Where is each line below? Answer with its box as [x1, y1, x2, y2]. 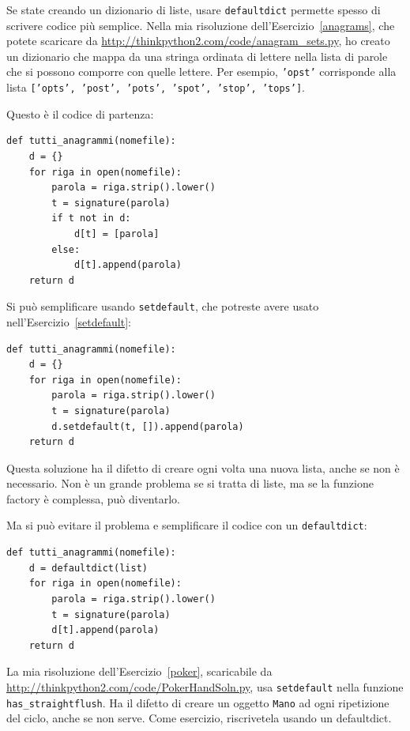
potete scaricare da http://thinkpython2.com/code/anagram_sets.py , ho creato [6, 32, 390, 49]
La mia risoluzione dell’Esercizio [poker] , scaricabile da [6, 663, 273, 680]
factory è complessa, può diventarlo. [6, 490, 180, 507]
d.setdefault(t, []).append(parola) [51, 420, 244, 432]
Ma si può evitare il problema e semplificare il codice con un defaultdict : [6, 517, 367, 533]
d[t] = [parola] [73, 228, 160, 239]
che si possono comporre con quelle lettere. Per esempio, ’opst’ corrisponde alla [6, 63, 397, 80]
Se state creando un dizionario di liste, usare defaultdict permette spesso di [6, 2, 381, 17]
